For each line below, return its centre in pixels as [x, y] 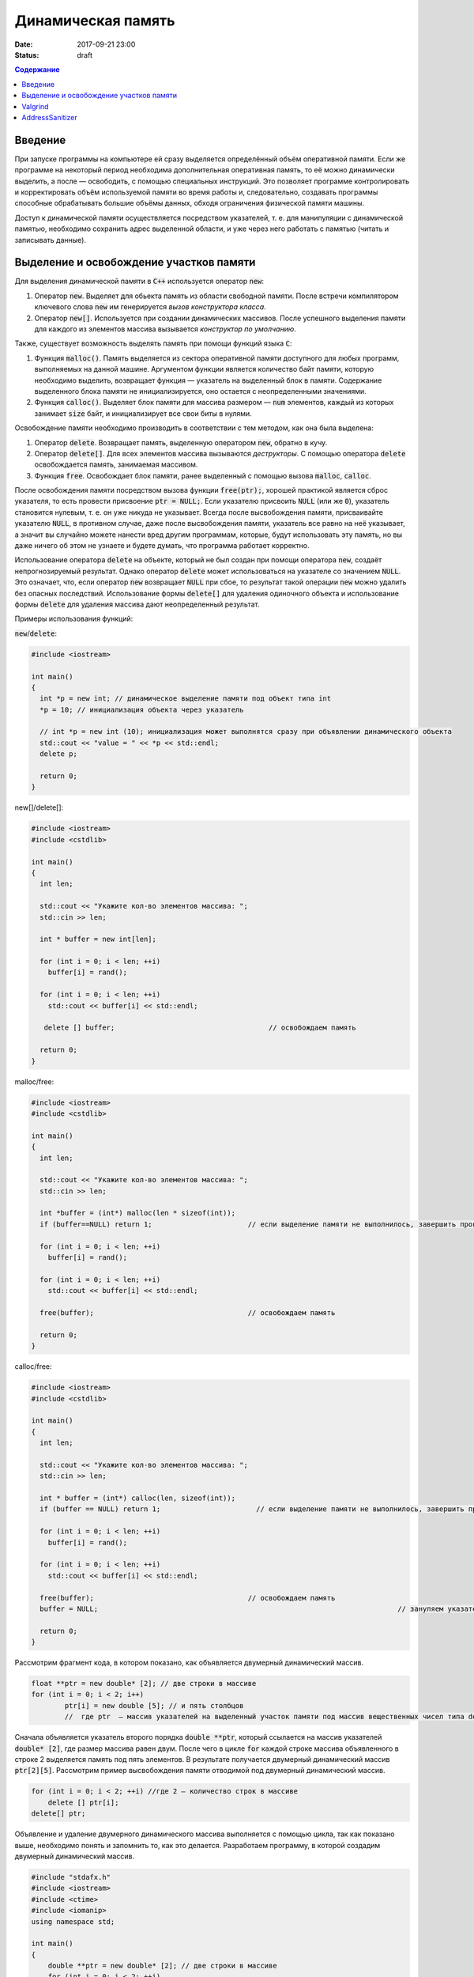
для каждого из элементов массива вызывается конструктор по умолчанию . [165, 329]
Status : [27, 55]
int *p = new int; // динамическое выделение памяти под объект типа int [186, 699]
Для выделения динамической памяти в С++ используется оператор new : [139, 282]
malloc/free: [34, 1081]
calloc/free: [33, 1367]
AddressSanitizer [50, 117]
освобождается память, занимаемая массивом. [116, 465]
